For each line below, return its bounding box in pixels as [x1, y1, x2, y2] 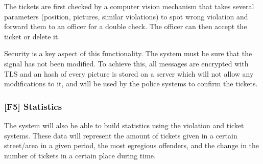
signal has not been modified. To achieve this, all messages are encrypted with [4, 58, 249, 68]
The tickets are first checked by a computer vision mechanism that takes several [4, 1, 254, 11]
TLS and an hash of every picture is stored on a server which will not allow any [4, 68, 254, 79]
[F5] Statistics [4, 100, 62, 112]
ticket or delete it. [4, 31, 60, 41]
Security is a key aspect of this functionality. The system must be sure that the [4, 48, 252, 59]
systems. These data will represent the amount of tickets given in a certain [4, 130, 237, 140]
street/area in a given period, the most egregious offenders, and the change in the [4, 140, 259, 151]
